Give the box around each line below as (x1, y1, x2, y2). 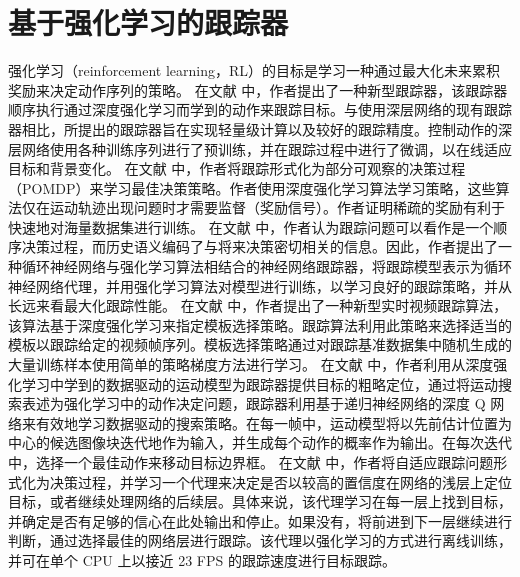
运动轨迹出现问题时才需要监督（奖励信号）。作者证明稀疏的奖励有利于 (49, 197, 505, 218)
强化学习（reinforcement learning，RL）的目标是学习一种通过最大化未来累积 (8, 60, 501, 81)
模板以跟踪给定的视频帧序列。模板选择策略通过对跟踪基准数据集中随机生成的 (8, 334, 512, 355)
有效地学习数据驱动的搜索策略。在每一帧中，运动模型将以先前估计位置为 (35, 412, 512, 433)
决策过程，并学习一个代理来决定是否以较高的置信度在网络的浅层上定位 (49, 471, 512, 492)
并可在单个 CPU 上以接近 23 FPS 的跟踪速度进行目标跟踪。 (8, 549, 396, 570)
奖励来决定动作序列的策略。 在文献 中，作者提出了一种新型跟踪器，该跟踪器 (8, 79, 508, 100)
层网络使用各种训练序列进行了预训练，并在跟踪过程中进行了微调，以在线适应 (8, 138, 512, 159)
